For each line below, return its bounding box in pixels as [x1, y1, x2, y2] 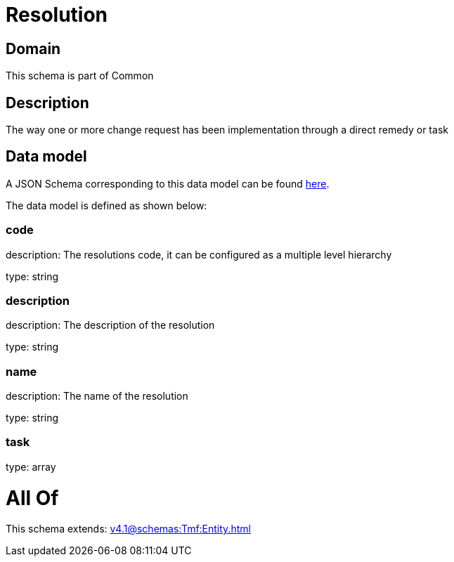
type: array [6, 460, 56, 473]
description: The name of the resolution [6, 390, 188, 403]
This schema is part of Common [6, 70, 154, 82]
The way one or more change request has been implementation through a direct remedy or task [6, 124, 448, 136]
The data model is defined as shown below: [6, 199, 207, 211]
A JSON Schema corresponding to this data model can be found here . [6, 177, 330, 190]
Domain [6, 39, 61, 58]
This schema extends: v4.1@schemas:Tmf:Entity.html [6, 523, 251, 535]
